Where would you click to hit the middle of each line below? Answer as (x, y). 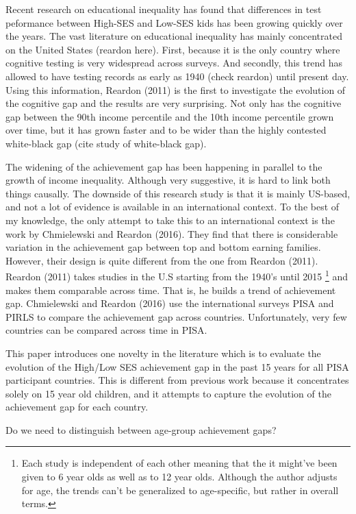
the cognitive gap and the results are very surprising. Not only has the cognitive (174, 103)
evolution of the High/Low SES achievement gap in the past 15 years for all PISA (177, 366)
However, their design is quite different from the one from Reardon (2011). (162, 260)
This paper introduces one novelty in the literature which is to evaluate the (163, 353)
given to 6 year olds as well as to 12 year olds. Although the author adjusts (179, 477)
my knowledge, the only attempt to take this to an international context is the (170, 220)
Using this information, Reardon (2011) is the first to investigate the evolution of (176, 89)
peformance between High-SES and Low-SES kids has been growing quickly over (174, 22)
